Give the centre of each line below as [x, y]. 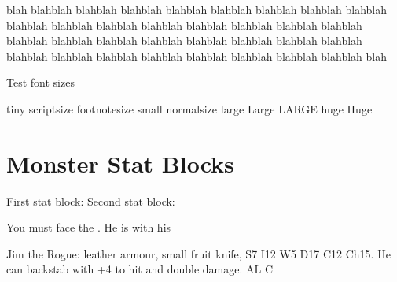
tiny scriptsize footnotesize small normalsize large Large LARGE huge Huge [189, 108]
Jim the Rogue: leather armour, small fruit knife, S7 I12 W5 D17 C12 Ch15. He [198, 253]
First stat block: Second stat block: [91, 200]
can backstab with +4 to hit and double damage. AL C [140, 269]
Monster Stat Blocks [120, 163]
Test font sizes [40, 82]
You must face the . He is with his [89, 227]
